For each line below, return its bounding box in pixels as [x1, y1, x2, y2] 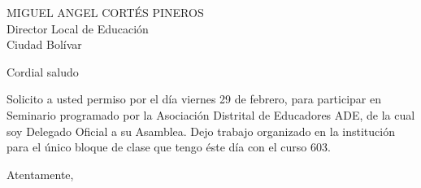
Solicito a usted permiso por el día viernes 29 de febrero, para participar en [7, 90, 382, 107]
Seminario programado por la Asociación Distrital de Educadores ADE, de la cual [7, 106, 415, 123]
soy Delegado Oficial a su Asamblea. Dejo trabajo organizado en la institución [7, 122, 395, 139]
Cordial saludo [7, 63, 79, 80]
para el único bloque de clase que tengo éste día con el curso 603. [7, 138, 331, 155]
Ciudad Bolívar [7, 36, 82, 53]
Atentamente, [7, 165, 74, 182]
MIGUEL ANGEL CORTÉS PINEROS [7, 4, 204, 20]
